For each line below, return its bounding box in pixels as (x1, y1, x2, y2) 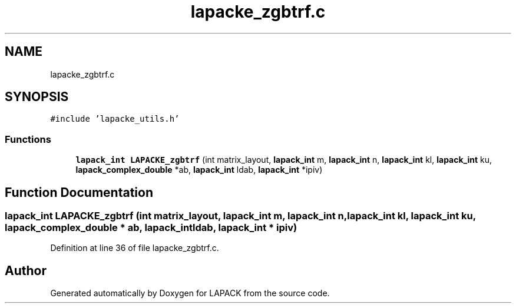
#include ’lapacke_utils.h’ (50, 114, 180, 124)
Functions (5, 133, 51, 145)
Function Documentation (5, 185, 153, 200)
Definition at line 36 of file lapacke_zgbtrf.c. (50, 243, 219, 253)
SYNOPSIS (5, 89, 69, 105)
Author (5, 263, 47, 278)
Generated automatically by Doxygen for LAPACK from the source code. (50, 288, 330, 299)
